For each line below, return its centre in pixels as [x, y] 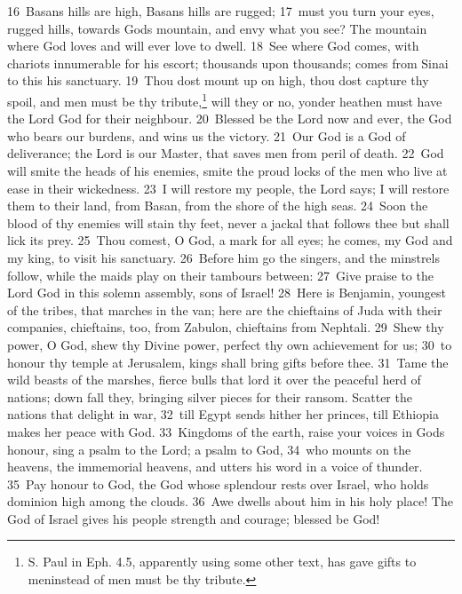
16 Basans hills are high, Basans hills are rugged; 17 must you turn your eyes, [221, 11]
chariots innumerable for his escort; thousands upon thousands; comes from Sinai [228, 63]
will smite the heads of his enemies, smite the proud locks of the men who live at [227, 170]
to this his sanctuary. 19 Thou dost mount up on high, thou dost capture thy [218, 80]
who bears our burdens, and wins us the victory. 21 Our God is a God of [207, 135]
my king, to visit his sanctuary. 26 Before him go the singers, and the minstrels [223, 257]
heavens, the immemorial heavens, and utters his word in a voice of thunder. [215, 467]
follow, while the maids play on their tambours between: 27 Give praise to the [220, 275]
